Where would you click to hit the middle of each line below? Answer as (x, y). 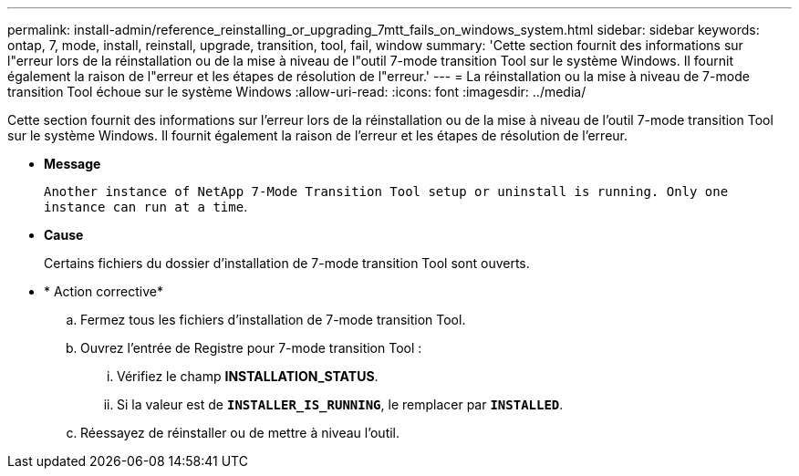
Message (73, 164)
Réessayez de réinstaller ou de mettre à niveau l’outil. (240, 433)
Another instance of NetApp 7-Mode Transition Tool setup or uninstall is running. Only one (386, 191)
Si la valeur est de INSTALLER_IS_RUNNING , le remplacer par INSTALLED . (340, 404)
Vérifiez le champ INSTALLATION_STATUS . (248, 376)
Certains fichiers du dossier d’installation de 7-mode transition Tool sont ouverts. (287, 263)
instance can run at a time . (146, 207)
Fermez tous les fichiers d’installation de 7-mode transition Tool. (273, 320)
